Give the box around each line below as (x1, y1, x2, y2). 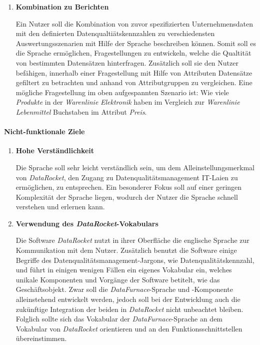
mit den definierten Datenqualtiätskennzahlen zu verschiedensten (15, 28, 215, 39)
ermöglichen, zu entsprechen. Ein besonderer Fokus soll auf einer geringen (15, 182, 242, 192)
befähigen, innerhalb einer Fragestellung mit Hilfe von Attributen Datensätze (15, 67, 252, 78)
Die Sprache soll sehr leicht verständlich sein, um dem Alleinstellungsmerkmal (15, 162, 254, 172)
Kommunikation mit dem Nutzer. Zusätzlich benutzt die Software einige (15, 245, 237, 255)
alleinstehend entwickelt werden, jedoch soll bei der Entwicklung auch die (15, 294, 240, 304)
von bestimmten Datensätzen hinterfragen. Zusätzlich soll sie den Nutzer (15, 57, 238, 68)
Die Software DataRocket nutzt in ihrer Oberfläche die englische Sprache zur (15, 235, 249, 245)
